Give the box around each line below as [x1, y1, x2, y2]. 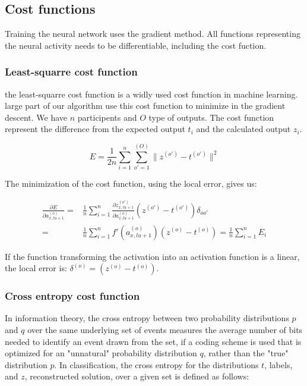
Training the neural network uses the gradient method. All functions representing [5, 27, 300, 40]
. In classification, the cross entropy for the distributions [54, 358, 259, 371]
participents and [77, 111, 137, 123]
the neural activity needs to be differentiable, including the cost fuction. [5, 39, 267, 51]
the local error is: [5, 262, 67, 274]
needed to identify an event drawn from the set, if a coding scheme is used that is [5, 335, 302, 347]
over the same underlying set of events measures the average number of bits [27, 323, 303, 335]
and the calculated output [196, 123, 291, 135]
